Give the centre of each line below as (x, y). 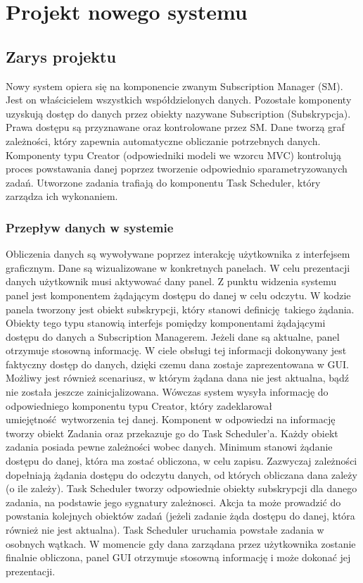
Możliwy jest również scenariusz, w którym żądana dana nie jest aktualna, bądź (178, 378)
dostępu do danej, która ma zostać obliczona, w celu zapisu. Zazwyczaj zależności (181, 461)
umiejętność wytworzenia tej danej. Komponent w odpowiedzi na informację (171, 419)
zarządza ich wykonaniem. (62, 196)
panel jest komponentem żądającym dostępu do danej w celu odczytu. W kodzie (178, 295)
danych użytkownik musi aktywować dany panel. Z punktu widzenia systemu (171, 281)
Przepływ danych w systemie (90, 227)
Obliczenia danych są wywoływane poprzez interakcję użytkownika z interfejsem (178, 254)
